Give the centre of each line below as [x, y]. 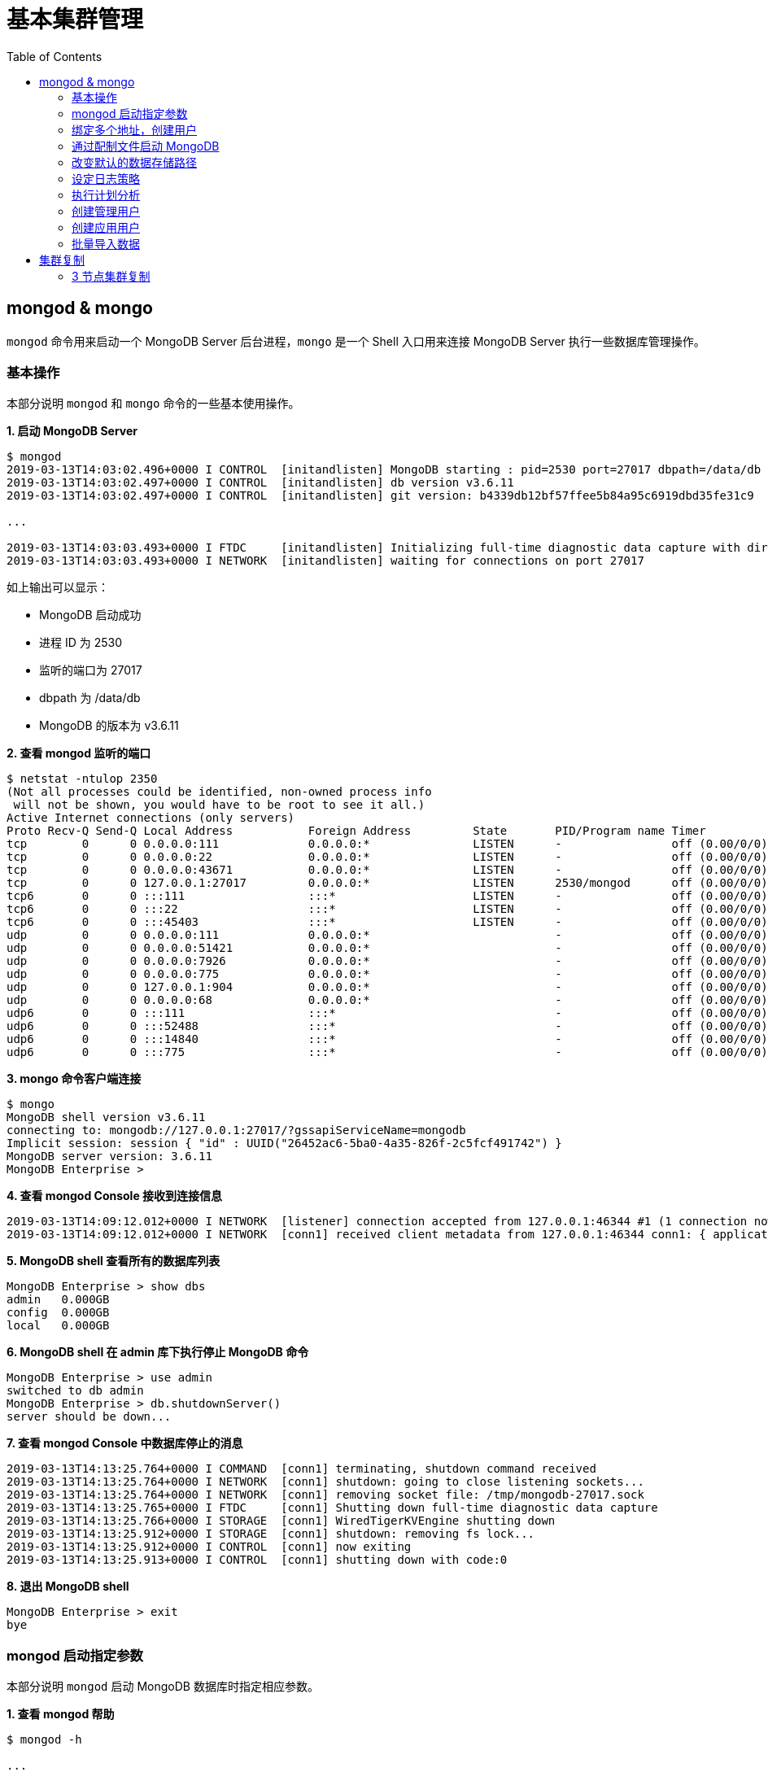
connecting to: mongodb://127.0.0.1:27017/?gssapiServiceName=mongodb [236, 1130]
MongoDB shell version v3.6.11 [106, 1117]
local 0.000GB [58, 1326]
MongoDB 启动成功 [90, 615]
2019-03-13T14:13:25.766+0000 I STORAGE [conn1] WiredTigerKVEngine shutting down [281, 1521]
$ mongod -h [44, 1740]
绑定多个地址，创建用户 [134, 129]
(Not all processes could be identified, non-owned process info [219, 792]
